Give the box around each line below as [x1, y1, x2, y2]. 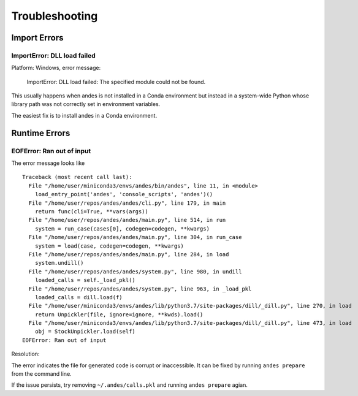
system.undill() [34, 259, 84, 267]
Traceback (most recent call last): [22, 173, 132, 181]
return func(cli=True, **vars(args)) [34, 208, 148, 215]
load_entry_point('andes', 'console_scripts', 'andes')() [34, 191, 213, 198]
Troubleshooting [11, 9, 98, 23]
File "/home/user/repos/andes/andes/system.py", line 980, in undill [28, 268, 242, 275]
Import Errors [11, 32, 64, 43]
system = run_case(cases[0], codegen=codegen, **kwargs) [34, 225, 210, 232]
